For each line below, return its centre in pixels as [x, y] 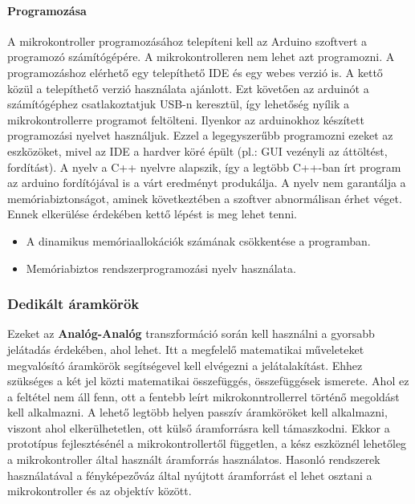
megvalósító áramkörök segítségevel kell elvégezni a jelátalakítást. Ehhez [185, 365]
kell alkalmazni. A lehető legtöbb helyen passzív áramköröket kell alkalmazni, [197, 412]
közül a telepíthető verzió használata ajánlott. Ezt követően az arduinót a [188, 88]
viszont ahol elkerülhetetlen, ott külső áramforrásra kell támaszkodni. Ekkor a [199, 427]
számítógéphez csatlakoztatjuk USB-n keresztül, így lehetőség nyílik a [178, 104]
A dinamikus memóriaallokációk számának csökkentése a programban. [198, 240]
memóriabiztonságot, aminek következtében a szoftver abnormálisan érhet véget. [205, 198]
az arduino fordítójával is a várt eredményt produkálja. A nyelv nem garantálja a [207, 183]
